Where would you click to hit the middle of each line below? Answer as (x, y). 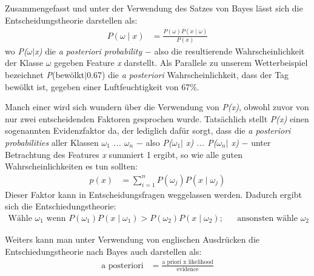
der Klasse (24, 63)
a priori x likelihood (188, 262)
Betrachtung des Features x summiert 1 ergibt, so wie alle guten (124, 154)
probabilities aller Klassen (52, 142)
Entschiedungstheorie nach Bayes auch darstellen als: (103, 251)
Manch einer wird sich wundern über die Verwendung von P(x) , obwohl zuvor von (157, 107)
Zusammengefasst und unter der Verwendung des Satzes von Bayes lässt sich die (154, 8)
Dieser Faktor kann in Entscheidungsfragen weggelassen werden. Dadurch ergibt (153, 194)
